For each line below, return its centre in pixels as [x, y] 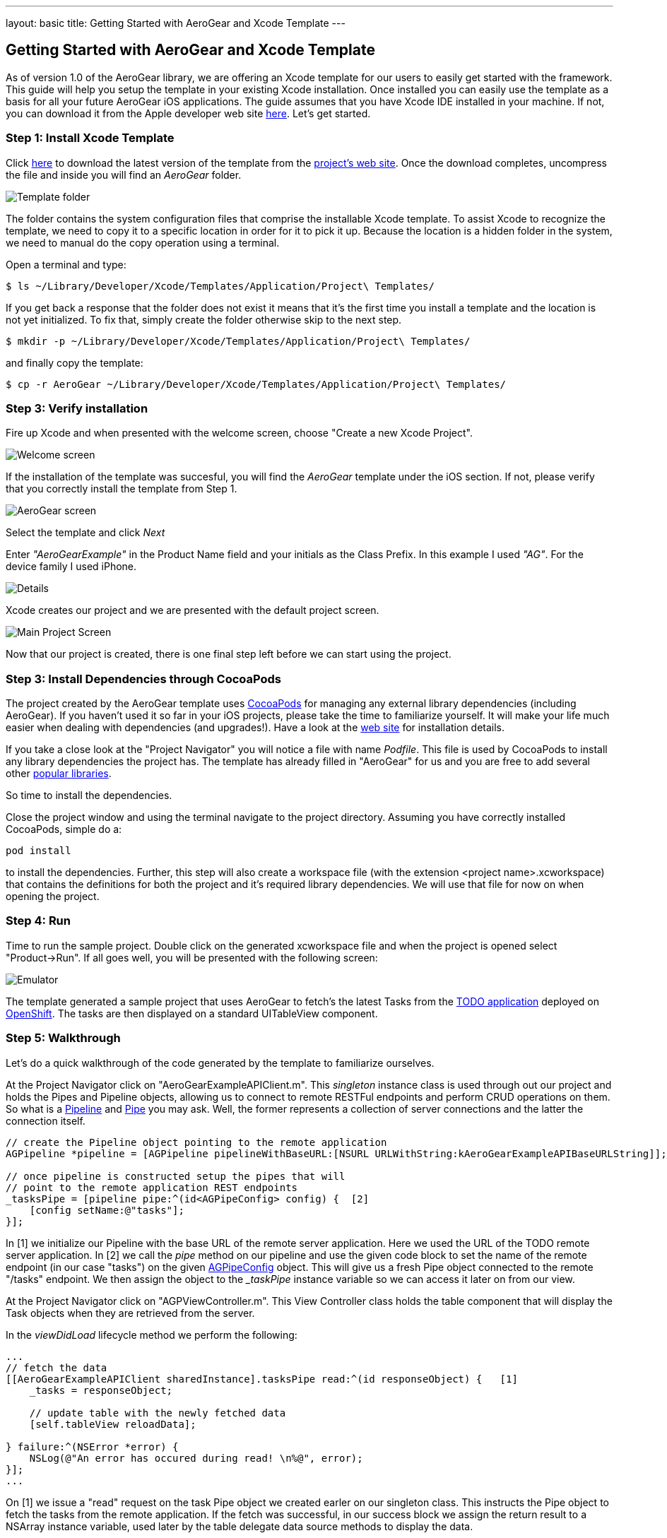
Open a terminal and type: [66, 264]
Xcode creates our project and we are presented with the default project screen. [193, 610]
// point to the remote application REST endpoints [152, 1187]
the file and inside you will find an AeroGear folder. [124, 174]
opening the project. [53, 897]
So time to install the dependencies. [89, 795]
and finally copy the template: [75, 362]
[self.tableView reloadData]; [113, 1424]
